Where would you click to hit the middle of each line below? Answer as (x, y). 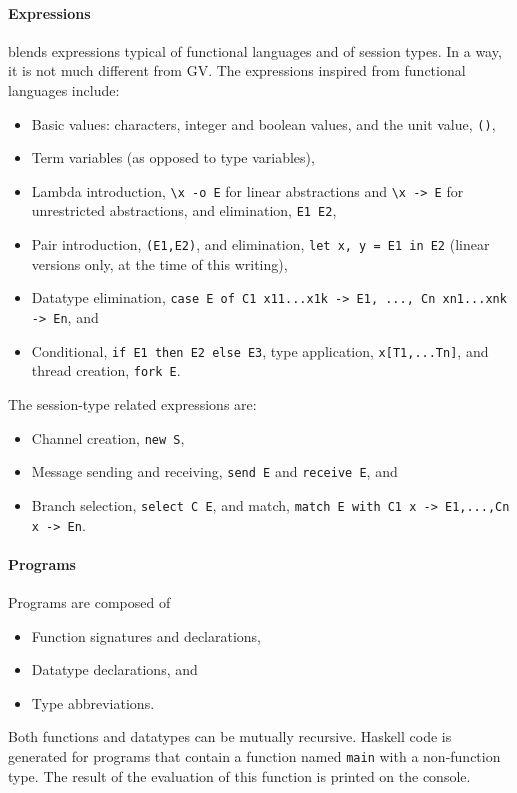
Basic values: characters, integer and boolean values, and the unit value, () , (263, 123)
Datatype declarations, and (114, 669)
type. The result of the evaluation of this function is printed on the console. (239, 775)
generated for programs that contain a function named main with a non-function (254, 756)
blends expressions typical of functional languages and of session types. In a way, (255, 50)
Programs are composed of (89, 602)
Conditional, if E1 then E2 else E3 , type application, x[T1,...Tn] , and (260, 350)
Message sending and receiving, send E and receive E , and (214, 471)
